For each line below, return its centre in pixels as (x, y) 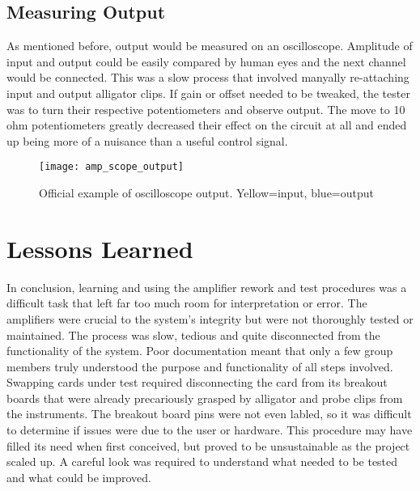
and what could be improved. (79, 477)
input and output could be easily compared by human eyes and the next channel (206, 61)
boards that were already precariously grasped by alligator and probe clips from (205, 398)
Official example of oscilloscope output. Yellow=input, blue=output (206, 193)
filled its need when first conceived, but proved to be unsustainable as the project (208, 445)
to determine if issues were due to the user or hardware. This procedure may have (210, 430)
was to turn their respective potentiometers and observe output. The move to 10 (206, 109)
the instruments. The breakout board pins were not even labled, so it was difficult (209, 414)
